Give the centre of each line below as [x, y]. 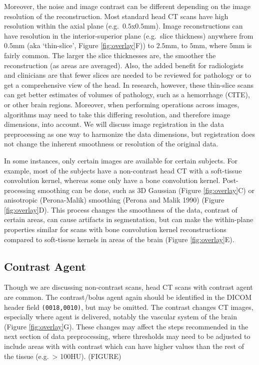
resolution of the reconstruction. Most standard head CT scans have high [116, 16]
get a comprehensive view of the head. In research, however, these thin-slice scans [129, 84]
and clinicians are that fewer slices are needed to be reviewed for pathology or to [127, 75]
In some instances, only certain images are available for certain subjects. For [121, 160]
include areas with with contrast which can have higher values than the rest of [124, 346]
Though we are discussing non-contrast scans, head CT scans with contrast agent [128, 287]
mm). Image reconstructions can [193, 26]
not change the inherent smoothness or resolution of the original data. [111, 144]
